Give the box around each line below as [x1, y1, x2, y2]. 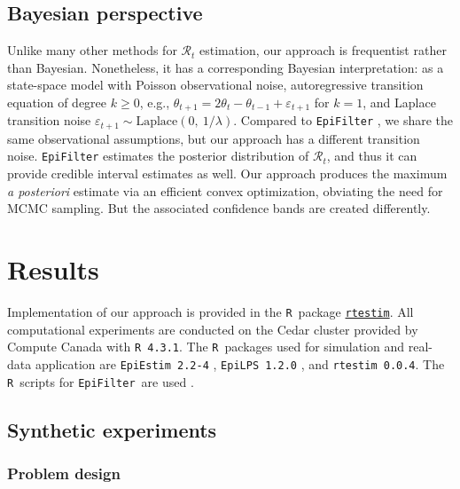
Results [7, 251, 99, 288]
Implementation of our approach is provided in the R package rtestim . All [7, 303, 414, 321]
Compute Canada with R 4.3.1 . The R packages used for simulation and [7, 337, 405, 356]
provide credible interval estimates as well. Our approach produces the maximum [7, 164, 448, 183]
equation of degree [7, 92, 107, 111]
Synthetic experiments [7, 415, 217, 443]
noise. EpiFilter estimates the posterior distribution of [7, 146, 309, 165]
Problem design [7, 461, 121, 484]
